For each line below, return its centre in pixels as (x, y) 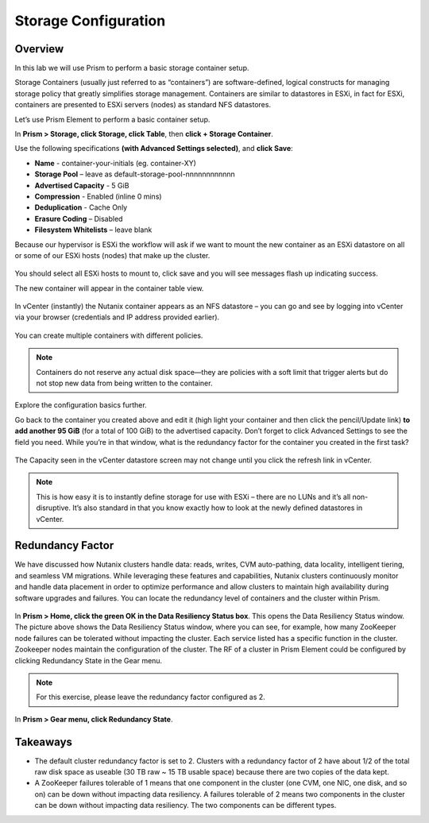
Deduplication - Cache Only (81, 207)
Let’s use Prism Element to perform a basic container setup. (112, 119)
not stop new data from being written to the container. (124, 383)
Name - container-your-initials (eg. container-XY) (115, 163)
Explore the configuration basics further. (81, 405)
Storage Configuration (90, 21)
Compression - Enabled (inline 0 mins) (98, 196)
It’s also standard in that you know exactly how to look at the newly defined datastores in (218, 508)
